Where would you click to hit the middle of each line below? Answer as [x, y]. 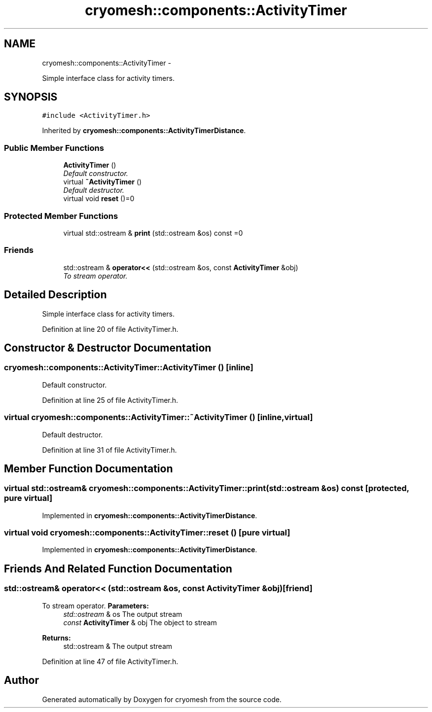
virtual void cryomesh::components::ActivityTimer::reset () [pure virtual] [147, 533]
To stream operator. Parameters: [95, 605]
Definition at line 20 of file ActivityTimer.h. [110, 329]
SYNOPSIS [31, 97]
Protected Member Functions [61, 216]
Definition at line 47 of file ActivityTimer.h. [110, 661]
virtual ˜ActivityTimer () [103, 182]
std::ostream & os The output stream [123, 614]
